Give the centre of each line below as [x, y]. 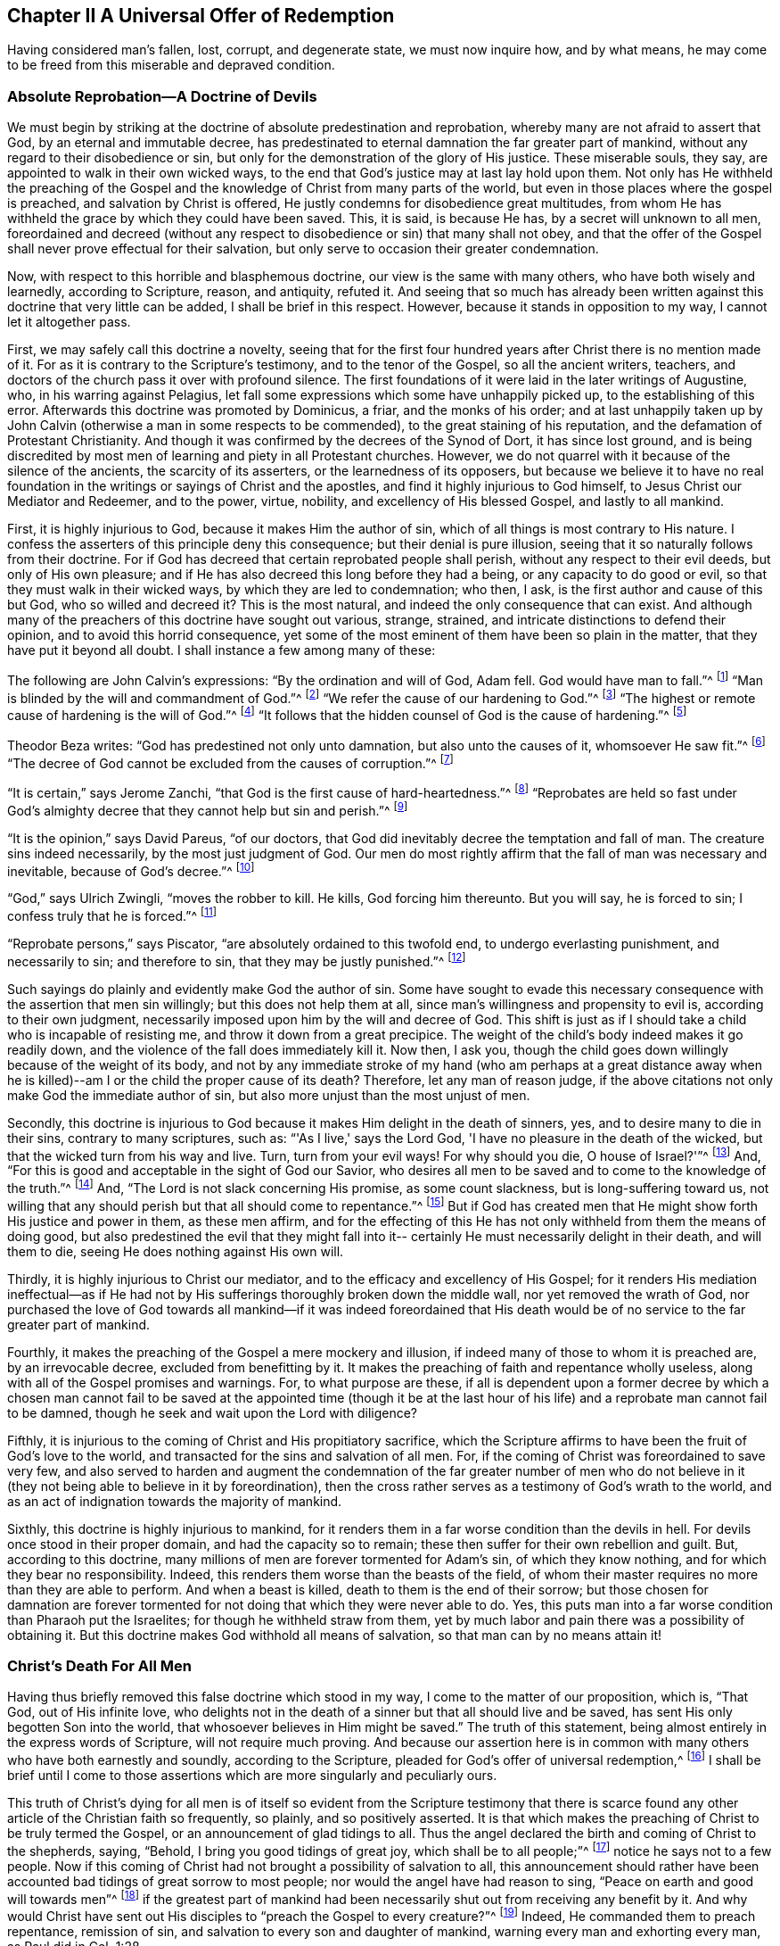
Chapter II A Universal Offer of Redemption [201, 16]
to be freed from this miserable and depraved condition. [171, 65]
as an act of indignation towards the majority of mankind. [175, 1501]
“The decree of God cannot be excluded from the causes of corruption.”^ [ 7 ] [230, 762]
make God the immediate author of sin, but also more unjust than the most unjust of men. [269, 1095]
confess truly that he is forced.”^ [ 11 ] [112, 915]
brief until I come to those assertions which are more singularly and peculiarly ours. [252, 1776]
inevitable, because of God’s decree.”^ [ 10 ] [131, 869]
